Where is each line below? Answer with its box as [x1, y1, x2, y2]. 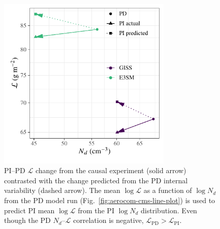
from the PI [78, 205, 114, 215]
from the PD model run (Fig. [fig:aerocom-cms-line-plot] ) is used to [4, 195, 215, 206]
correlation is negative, [73, 215, 144, 225]
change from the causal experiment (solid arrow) [35, 165, 186, 176]
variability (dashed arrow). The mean [4, 185, 120, 195]
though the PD [4, 215, 51, 225]
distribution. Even [141, 205, 197, 215]
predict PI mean [4, 205, 55, 215]
